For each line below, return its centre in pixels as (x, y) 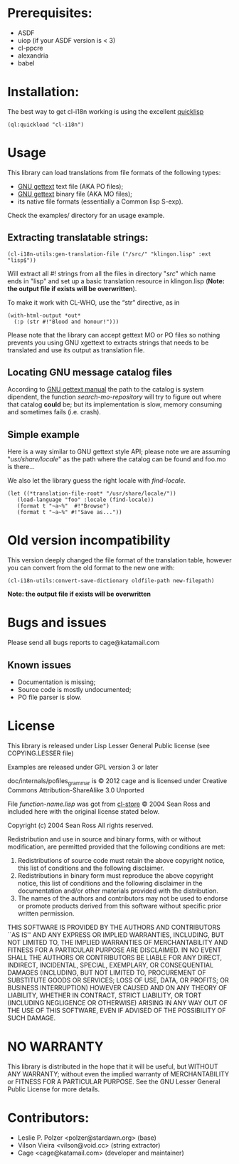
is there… (21, 467)
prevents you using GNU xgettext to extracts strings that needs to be (108, 342)
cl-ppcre (30, 48)
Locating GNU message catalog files (90, 373)
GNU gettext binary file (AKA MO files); (75, 194)
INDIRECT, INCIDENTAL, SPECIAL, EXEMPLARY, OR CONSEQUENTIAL (111, 965)
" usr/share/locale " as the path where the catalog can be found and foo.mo (117, 459)
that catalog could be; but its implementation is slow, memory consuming (115, 404)
